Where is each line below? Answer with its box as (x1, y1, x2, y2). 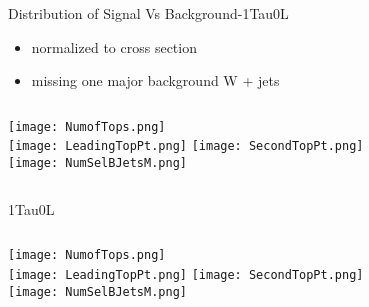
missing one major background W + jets (31, 70, 280, 91)
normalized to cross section (31, 36, 197, 57)
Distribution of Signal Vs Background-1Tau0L (8, 3, 289, 23)
